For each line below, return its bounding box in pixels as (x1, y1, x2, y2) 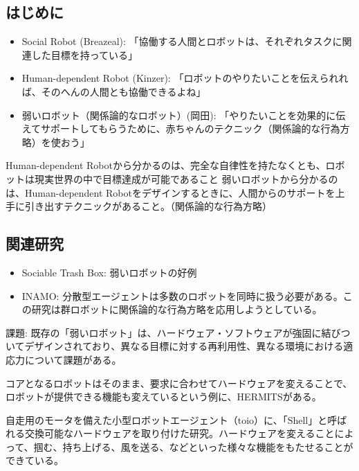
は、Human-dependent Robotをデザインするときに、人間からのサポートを (6, 185, 335, 199)
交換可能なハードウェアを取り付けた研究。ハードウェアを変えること (24, 426, 335, 441)
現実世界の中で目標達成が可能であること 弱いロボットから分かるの (34, 171, 338, 186)
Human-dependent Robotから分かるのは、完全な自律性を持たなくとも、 (6, 158, 326, 172)
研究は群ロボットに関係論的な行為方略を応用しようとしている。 (31, 302, 322, 317)
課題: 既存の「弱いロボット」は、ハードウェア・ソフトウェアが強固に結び (6, 325, 341, 339)
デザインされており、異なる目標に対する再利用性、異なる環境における (24, 339, 344, 353)
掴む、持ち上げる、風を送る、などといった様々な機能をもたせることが (33, 439, 353, 454)
